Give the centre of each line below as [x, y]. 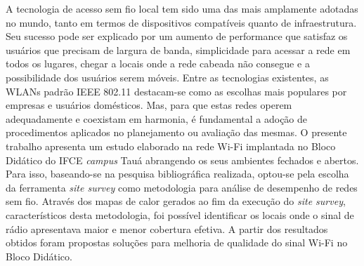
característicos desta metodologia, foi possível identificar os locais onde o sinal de [180, 214]
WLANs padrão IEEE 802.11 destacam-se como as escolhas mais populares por [176, 91]
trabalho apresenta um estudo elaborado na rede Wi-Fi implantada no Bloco [171, 146]
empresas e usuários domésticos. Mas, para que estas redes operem [149, 105]
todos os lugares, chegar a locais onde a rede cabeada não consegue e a [158, 64]
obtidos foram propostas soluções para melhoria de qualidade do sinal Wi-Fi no [177, 242]
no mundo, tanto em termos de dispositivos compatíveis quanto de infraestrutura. [181, 22]
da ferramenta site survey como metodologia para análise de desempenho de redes [182, 187]
